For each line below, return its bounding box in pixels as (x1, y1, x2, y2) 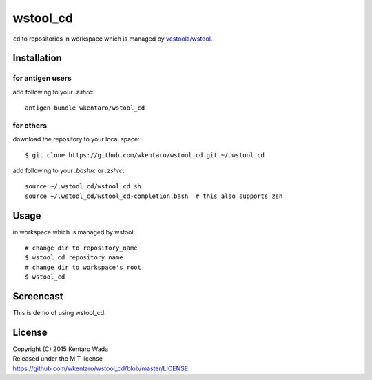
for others (12, 121, 48, 130)
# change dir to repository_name (25, 244, 138, 252)
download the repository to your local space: (12, 135, 141, 143)
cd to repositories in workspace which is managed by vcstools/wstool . (12, 34, 213, 43)
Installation (12, 52, 62, 64)
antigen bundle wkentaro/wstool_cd (25, 104, 145, 112)
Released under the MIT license (12, 354, 103, 363)
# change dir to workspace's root (25, 263, 141, 271)
